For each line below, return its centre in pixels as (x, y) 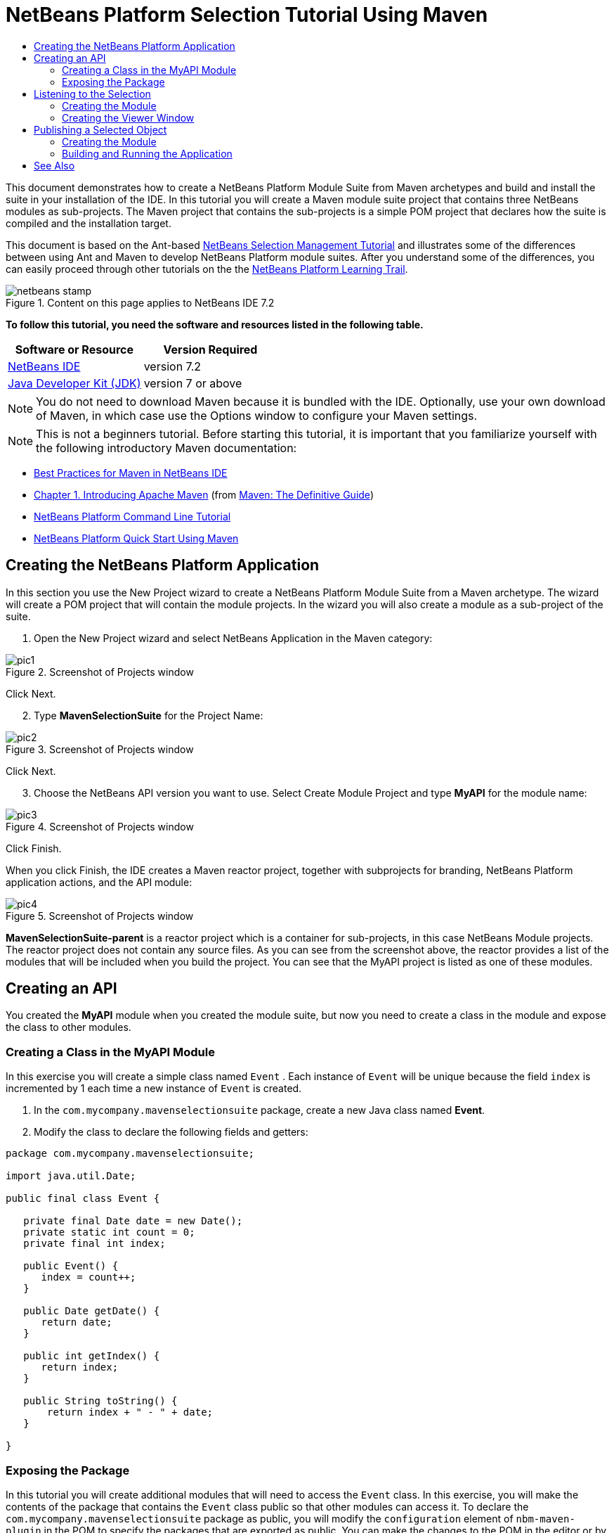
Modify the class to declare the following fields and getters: (171, 1132)
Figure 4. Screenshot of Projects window (100, 826)
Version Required (210, 349)
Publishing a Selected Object (100, 129)
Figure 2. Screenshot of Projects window (100, 672)
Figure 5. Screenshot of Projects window (100, 916)
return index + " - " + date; (130, 1412)
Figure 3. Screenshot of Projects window (100, 749)
